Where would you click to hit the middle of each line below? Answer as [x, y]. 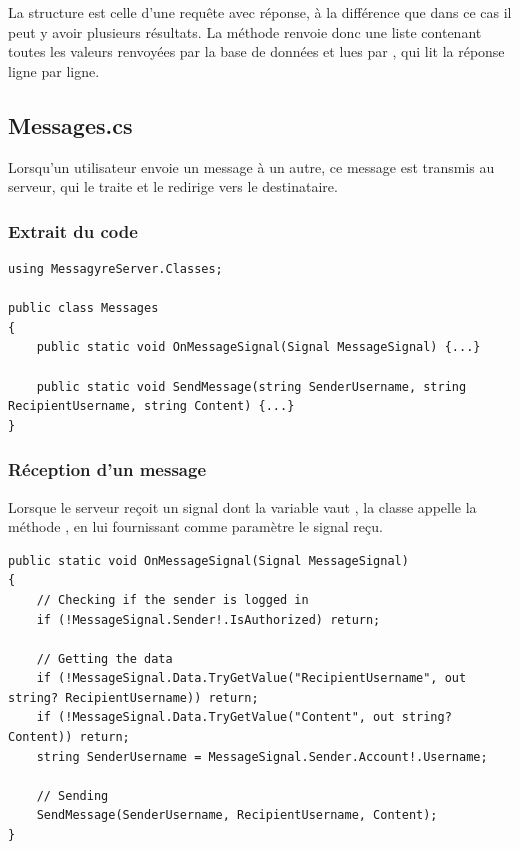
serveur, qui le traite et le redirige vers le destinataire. [173, 186]
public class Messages [83, 308]
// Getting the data [104, 658]
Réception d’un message [107, 469]
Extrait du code [73, 230]
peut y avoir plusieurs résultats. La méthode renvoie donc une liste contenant [245, 31]
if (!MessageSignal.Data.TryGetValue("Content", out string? [244, 717]
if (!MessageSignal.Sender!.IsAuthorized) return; [208, 619]
